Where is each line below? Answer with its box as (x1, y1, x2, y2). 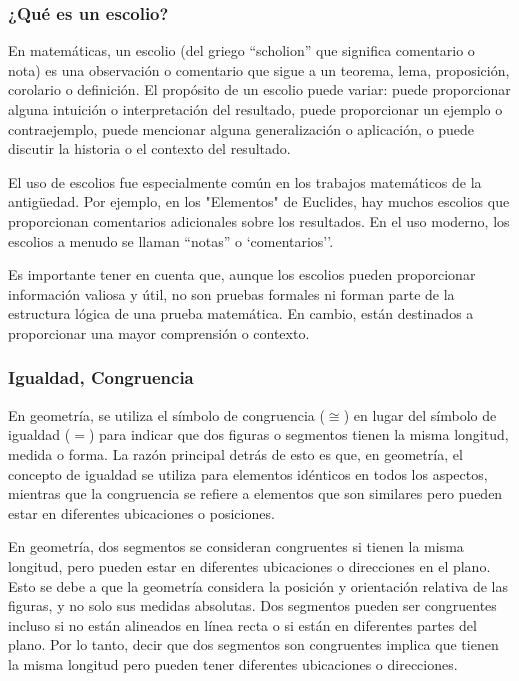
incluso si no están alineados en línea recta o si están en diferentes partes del (8, 614, 477, 635)
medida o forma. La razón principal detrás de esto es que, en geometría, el (8, 443, 463, 464)
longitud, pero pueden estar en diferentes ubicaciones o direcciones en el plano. (8, 555, 491, 576)
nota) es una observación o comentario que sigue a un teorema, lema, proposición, (8, 59, 510, 80)
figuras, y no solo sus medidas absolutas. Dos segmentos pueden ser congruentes (8, 595, 497, 616)
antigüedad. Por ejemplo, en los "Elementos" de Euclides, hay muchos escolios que (8, 191, 510, 212)
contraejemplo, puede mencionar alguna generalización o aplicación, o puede (8, 118, 475, 139)
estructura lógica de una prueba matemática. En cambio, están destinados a (8, 303, 474, 324)
